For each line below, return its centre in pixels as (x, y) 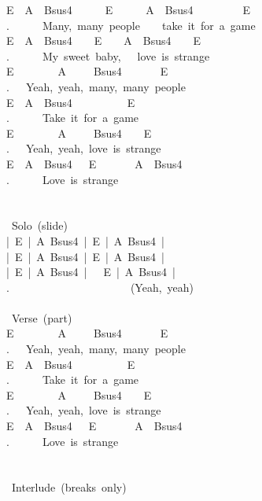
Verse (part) (42, 317)
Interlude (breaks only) (69, 487)
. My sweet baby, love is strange (108, 55)
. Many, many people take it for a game (131, 25)
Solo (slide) (39, 225)
